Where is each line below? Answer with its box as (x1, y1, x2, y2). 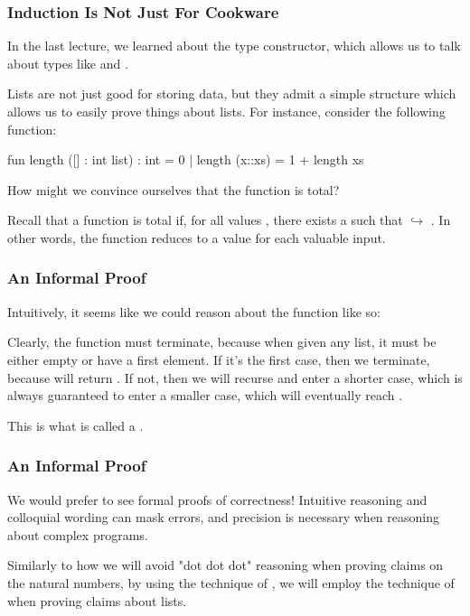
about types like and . (7, 53, 128, 72)
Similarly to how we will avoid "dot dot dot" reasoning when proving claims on (7, 555, 444, 574)
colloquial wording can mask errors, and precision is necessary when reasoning (7, 508, 439, 527)
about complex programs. (7, 525, 148, 544)
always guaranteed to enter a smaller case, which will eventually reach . (7, 386, 403, 405)
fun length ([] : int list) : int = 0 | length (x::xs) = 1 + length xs (7, 150, 364, 169)
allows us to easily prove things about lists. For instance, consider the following (7, 102, 446, 120)
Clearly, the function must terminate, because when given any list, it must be (7, 332, 437, 351)
